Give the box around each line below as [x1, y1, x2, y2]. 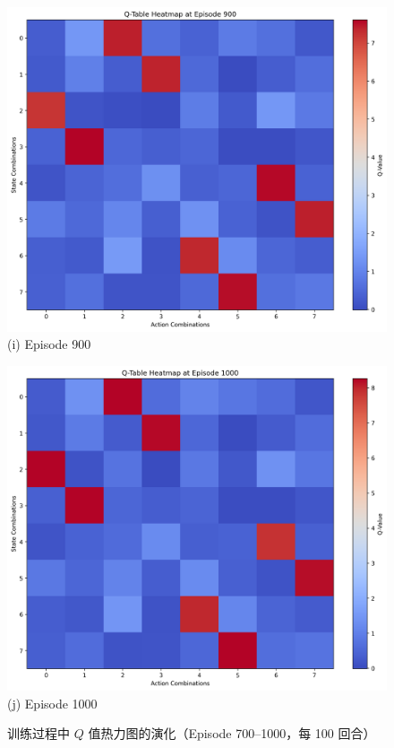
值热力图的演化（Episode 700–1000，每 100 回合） [88, 724, 376, 743]
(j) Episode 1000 [7, 693, 98, 712]
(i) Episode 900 [7, 335, 91, 353]
